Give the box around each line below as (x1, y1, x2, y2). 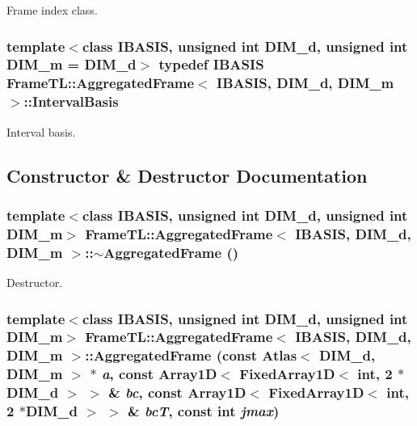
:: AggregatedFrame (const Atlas (85, 345, 297, 365)
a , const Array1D (101, 364, 217, 384)
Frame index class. (6, 2, 98, 18)
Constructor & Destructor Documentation (6, 162, 368, 188)
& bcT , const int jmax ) (128, 401, 280, 421)
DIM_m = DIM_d (6, 54, 137, 74)
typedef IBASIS (158, 54, 264, 74)
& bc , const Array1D (108, 382, 246, 403)
